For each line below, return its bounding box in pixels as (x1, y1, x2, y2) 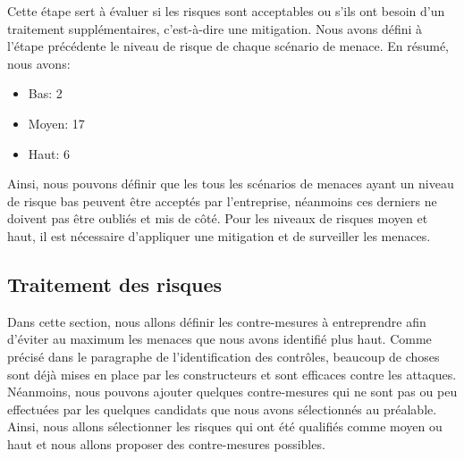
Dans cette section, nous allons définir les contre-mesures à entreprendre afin (7, 312, 426, 330)
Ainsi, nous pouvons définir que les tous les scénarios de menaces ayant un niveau (7, 174, 454, 193)
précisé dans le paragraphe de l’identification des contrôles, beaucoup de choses (7, 346, 440, 365)
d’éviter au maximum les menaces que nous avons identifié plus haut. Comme (7, 330, 432, 348)
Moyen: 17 (28, 113, 85, 132)
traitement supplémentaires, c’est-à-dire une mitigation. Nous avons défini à (7, 19, 423, 38)
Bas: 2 (28, 84, 63, 103)
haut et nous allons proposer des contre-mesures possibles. (7, 434, 325, 453)
